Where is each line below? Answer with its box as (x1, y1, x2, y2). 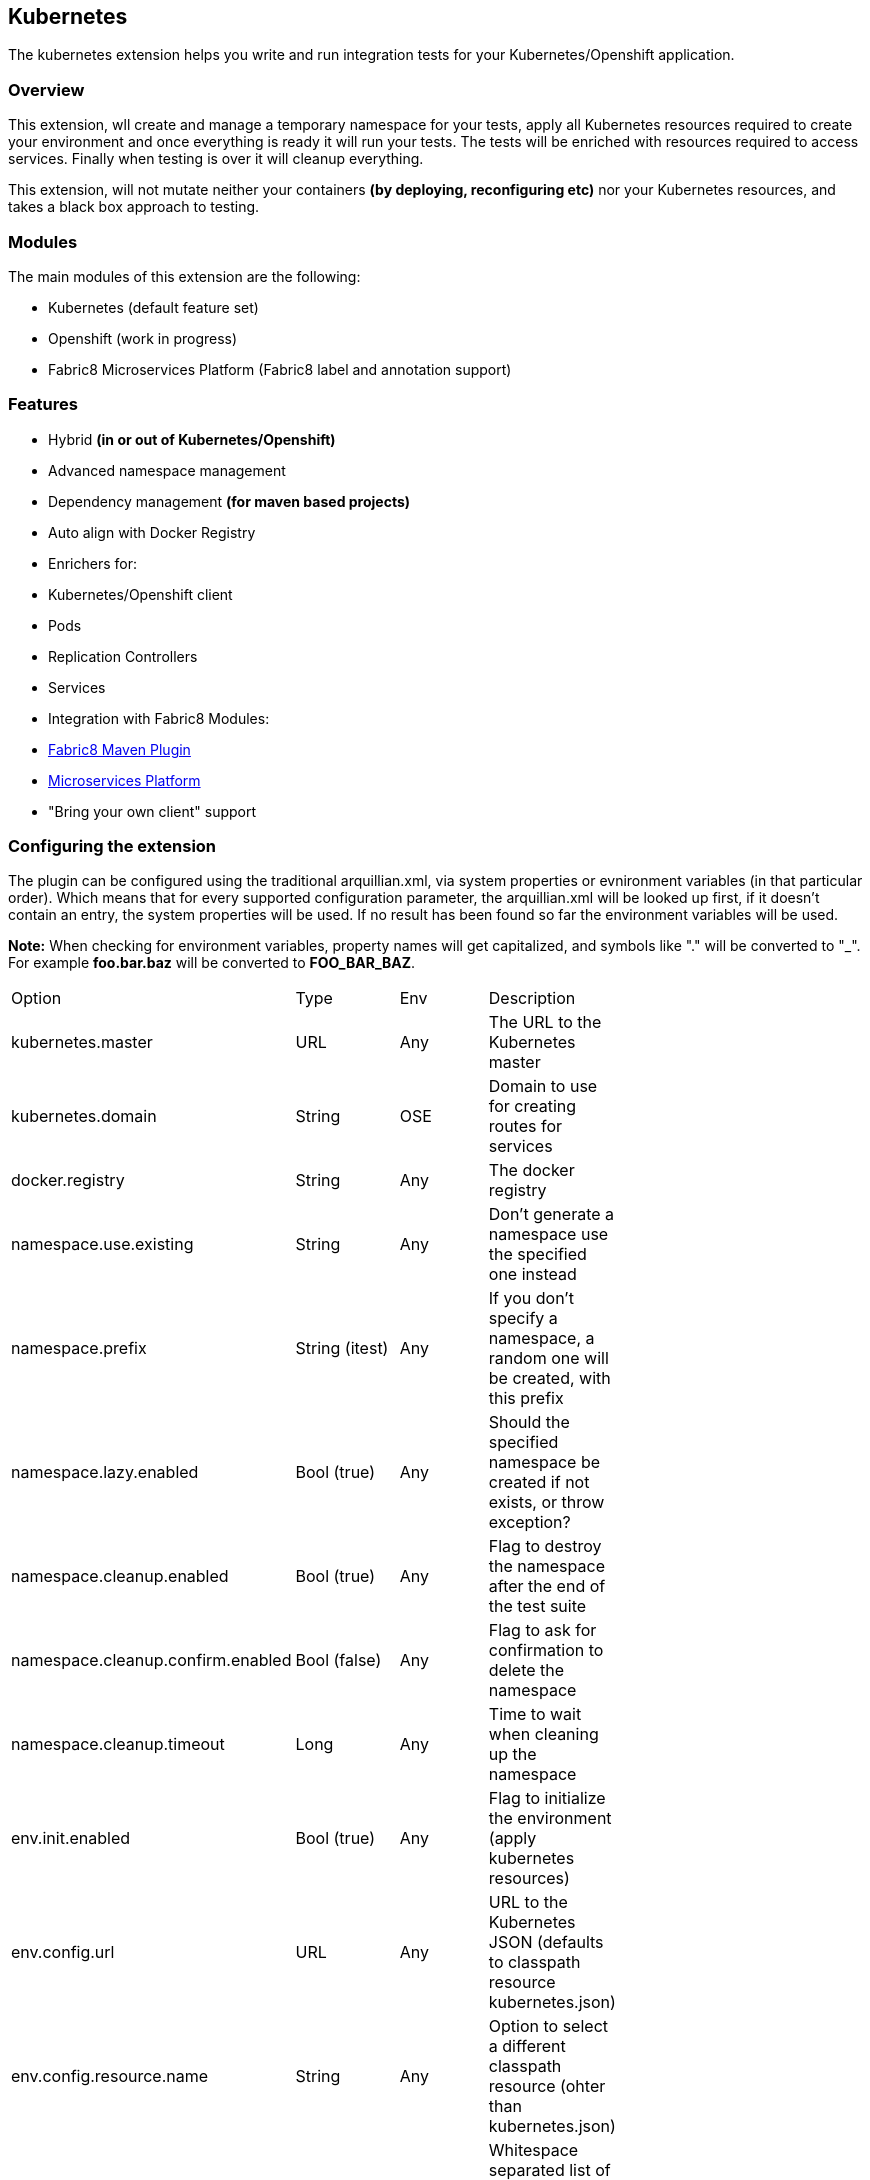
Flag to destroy (488, 1536, 602, 1557)
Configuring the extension (8, 836, 217, 857)
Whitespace (488, 2140, 579, 2161)
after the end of (488, 1576, 606, 1597)
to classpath (488, 1952, 581, 1973)
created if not (488, 1472, 590, 1493)
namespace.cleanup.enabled (11, 1566, 229, 1587)
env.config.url (11, 1942, 115, 1963)
